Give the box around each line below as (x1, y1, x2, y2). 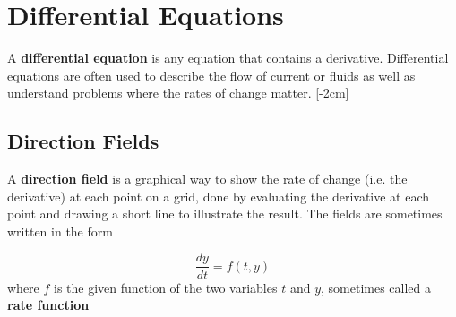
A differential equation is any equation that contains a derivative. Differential (7, 48, 449, 67)
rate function (7, 296, 90, 314)
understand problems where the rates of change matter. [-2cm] (7, 83, 349, 102)
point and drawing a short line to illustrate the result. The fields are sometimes (7, 204, 443, 223)
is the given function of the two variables (54, 278, 278, 296)
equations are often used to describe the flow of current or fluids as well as (7, 65, 416, 84)
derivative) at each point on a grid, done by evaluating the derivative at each (7, 186, 430, 205)
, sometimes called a (321, 278, 432, 296)
